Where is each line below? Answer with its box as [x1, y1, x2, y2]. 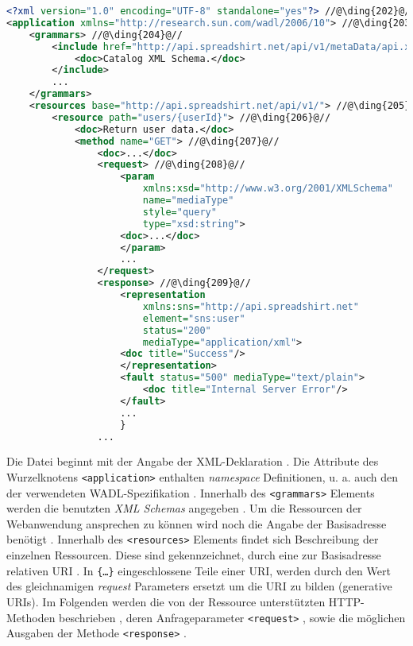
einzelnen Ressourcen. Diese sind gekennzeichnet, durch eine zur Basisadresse [6, 547, 381, 563]
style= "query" [142, 206, 217, 218]
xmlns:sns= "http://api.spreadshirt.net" [142, 300, 359, 312]
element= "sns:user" [142, 312, 245, 324]
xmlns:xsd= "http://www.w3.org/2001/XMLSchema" [142, 183, 393, 195]
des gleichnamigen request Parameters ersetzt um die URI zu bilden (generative [6, 578, 392, 594]
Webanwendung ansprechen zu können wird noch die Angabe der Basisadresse [6, 515, 387, 532]
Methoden [6, 609, 56, 625]
